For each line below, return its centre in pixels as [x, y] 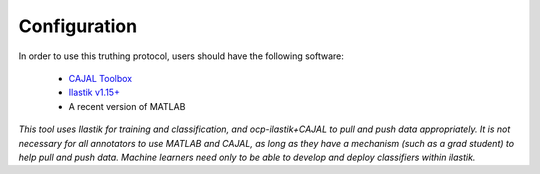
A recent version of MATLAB [127, 106]
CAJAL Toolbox [100, 78]
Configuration [78, 26]
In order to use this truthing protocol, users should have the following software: [181, 56]
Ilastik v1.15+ [94, 92]
